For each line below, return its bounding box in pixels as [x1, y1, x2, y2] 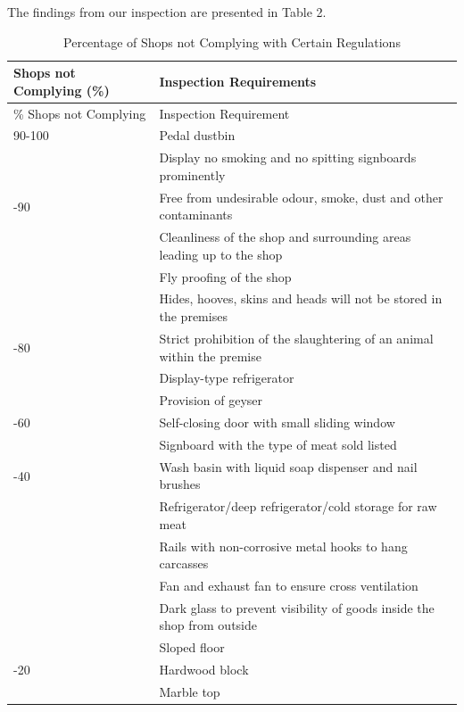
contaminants [159, 205, 233, 224]
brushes [159, 475, 201, 493]
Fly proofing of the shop [159, 267, 292, 286]
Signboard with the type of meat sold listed [159, 435, 397, 453]
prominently [159, 165, 226, 184]
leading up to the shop [159, 244, 283, 263]
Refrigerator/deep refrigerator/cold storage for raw [159, 497, 437, 516]
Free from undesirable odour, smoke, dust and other [159, 187, 443, 206]
